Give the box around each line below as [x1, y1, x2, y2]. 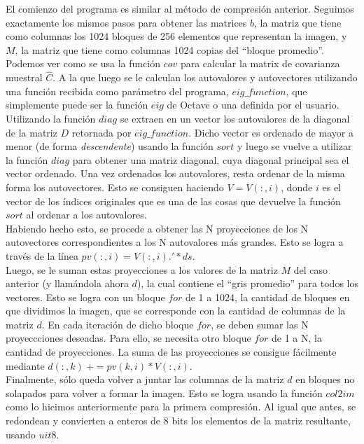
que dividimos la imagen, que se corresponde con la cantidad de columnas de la [6, 303, 346, 318]
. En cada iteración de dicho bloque [41, 317, 194, 331]
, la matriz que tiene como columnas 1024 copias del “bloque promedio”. [15, 42, 324, 57]
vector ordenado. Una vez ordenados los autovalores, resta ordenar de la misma [6, 166, 345, 181]
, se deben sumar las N [211, 317, 309, 331]
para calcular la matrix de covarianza [180, 56, 340, 71]
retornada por [71, 125, 132, 139]
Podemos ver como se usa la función [6, 56, 160, 71]
